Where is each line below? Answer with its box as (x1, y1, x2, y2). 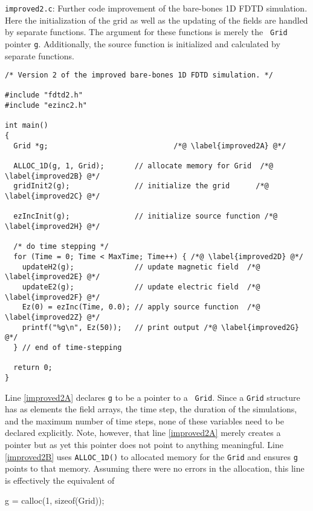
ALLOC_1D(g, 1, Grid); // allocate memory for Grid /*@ (13, 162, 273, 171)
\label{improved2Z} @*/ (5, 312, 100, 321)
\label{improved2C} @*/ (5, 192, 100, 201)
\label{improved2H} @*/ (5, 222, 100, 231)
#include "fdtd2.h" (5, 91, 83, 100)
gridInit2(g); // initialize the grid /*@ (13, 182, 269, 191)
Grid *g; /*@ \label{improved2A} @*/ (13, 141, 286, 150)
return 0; (13, 363, 53, 372)
